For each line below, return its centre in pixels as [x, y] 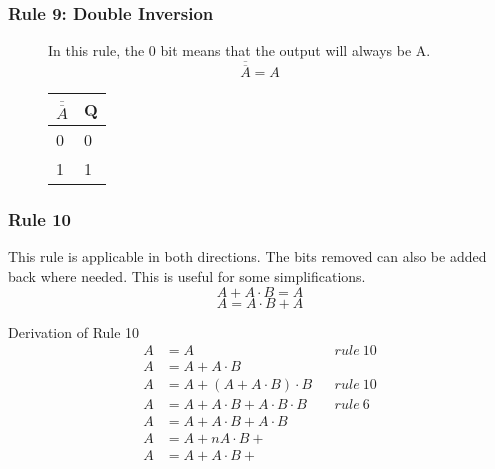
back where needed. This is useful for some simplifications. [187, 276]
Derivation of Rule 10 [74, 331]
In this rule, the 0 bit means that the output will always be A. [239, 50]
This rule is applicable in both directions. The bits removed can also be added [247, 256]
